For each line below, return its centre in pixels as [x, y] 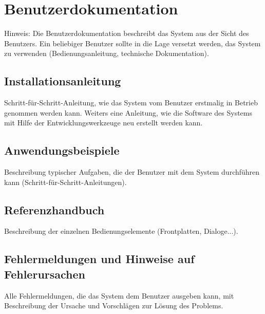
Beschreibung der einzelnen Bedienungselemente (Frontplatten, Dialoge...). [121, 231]
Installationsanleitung [63, 81]
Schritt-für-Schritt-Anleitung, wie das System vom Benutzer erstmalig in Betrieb [131, 103]
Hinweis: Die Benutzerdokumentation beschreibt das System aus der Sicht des [127, 33]
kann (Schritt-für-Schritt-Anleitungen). [65, 182]
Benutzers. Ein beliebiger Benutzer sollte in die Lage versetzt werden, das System [132, 43]
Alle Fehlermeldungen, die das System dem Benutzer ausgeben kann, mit [119, 295]
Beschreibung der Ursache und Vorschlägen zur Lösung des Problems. [114, 306]
